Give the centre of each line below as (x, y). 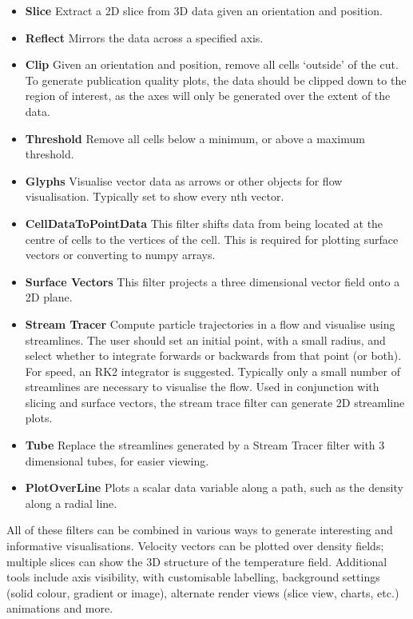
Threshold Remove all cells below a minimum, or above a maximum (195, 138)
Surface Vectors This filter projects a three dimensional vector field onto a (212, 281)
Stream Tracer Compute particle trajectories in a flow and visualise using (210, 323)
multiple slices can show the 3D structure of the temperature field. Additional (197, 561)
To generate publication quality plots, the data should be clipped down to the (216, 80)
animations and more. (60, 608)
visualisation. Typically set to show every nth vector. (155, 196)
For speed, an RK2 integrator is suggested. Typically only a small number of (212, 371)
